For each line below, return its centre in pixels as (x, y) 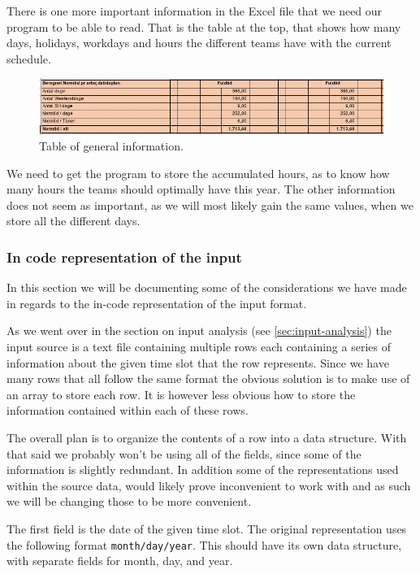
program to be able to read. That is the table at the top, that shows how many (204, 26)
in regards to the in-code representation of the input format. (157, 303)
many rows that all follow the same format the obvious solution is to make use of (208, 378)
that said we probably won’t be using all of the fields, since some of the (184, 453)
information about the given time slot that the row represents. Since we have (198, 362)
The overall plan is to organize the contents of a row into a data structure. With (207, 438)
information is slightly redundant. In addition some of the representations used (203, 470)
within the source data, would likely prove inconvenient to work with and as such (209, 485)
